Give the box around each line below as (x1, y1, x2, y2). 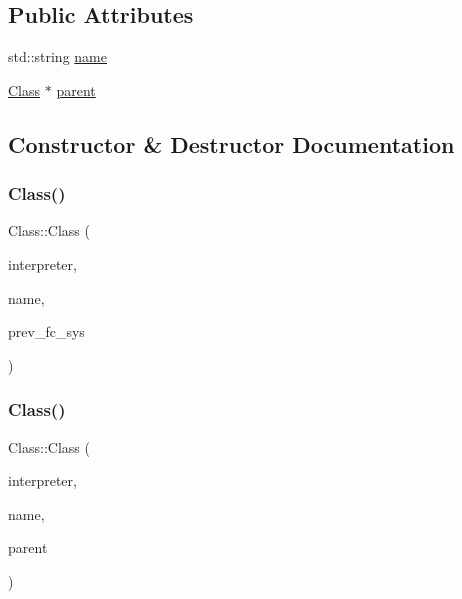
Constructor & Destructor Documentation (8, 128, 455, 159)
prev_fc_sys (8, 321, 85, 342)
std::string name (8, 46, 107, 67)
